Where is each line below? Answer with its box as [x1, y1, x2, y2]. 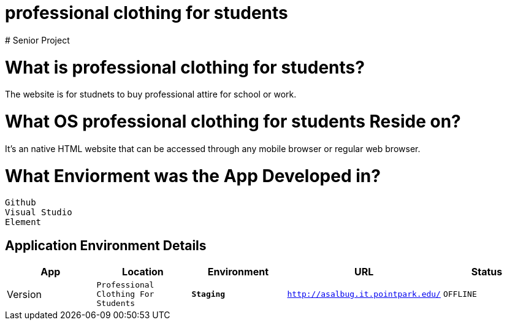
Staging [191, 289, 226, 299]
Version [7, 288, 42, 300]
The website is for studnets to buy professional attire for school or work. [5, 89, 297, 100]
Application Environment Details [5, 237, 207, 253]
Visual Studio [5, 207, 72, 218]
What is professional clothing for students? [5, 56, 365, 78]
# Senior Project [5, 34, 70, 45]
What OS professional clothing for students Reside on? [5, 111, 461, 132]
